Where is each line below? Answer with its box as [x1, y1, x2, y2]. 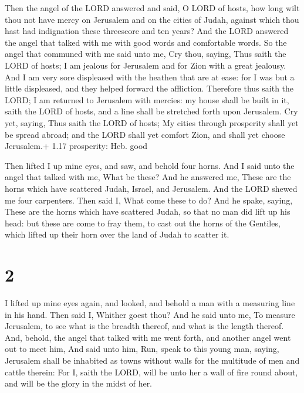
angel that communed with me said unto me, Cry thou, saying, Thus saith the [5, 48, 286, 60]
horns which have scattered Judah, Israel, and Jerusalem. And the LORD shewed [5, 182, 298, 194]
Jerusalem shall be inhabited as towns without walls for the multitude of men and [5, 354, 300, 366]
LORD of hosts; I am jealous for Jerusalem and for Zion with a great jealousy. [5, 59, 286, 71]
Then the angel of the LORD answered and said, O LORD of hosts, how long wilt [5, 2, 300, 13]
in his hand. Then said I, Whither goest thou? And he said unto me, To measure [5, 308, 295, 320]
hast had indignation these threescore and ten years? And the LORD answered [5, 25, 289, 37]
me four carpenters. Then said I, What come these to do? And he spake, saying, [5, 194, 293, 206]
